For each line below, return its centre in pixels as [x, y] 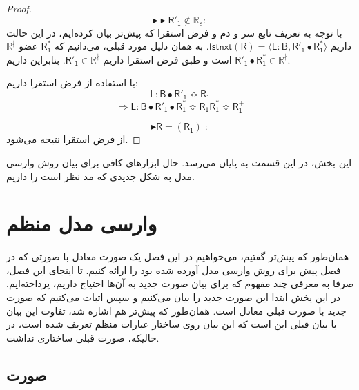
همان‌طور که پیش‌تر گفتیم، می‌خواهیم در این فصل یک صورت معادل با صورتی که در [178, 256]
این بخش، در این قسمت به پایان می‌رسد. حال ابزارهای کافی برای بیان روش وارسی [179, 162]
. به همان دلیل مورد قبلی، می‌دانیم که [132, 46]
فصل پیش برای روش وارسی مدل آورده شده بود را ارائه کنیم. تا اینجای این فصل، [174, 270]
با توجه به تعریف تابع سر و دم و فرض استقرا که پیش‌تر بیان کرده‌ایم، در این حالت [174, 32]
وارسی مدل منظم [82, 223]
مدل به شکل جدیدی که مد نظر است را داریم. [100, 176]
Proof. [19, 8]
